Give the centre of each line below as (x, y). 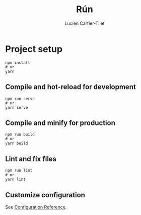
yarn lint (16, 180)
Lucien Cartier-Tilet (85, 23)
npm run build (20, 135)
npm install (18, 62)
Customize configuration (45, 195)
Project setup (34, 49)
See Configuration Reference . (36, 207)
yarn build (17, 143)
